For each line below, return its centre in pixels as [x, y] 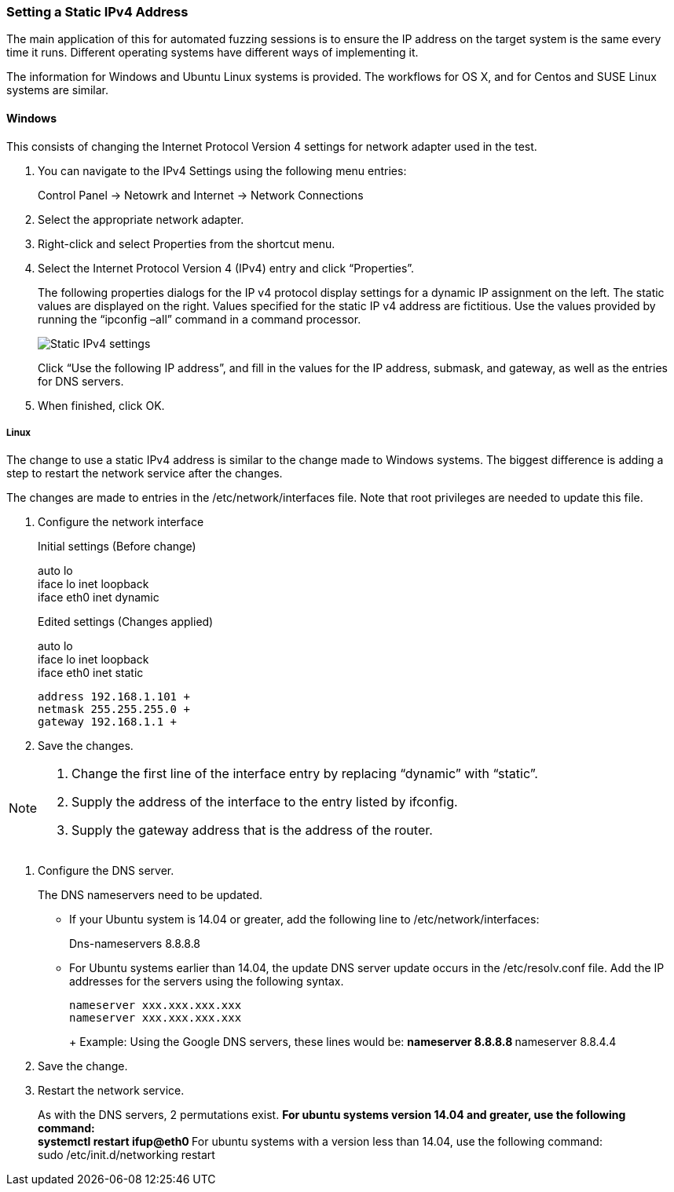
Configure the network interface [121, 522]
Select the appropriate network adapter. [141, 219]
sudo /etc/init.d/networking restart [126, 1155]
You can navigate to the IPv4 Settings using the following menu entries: [222, 170]
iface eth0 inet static [91, 673]
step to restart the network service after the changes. [145, 474]
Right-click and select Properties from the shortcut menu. [187, 243]
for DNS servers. [81, 381]
